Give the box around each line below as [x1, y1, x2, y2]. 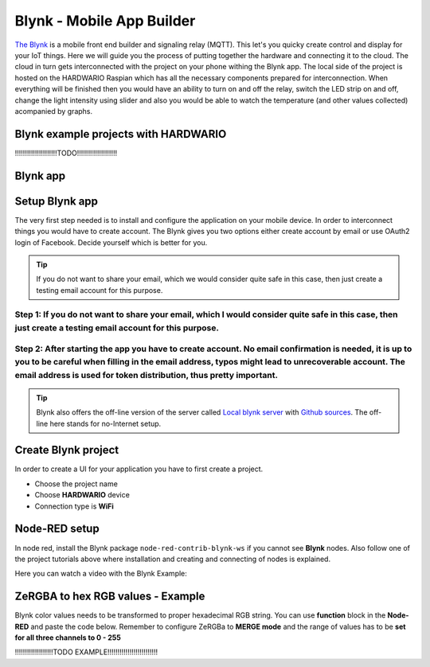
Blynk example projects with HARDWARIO [14, 127, 227, 141]
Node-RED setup [14, 522, 100, 536]
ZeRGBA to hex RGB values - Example [14, 590, 205, 603]
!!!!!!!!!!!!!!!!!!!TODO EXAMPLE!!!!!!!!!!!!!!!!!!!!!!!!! [14, 647, 158, 657]
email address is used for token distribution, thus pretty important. [14, 369, 279, 380]
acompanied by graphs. [14, 106, 93, 115]
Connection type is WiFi [34, 501, 115, 511]
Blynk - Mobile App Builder [14, 12, 196, 29]
